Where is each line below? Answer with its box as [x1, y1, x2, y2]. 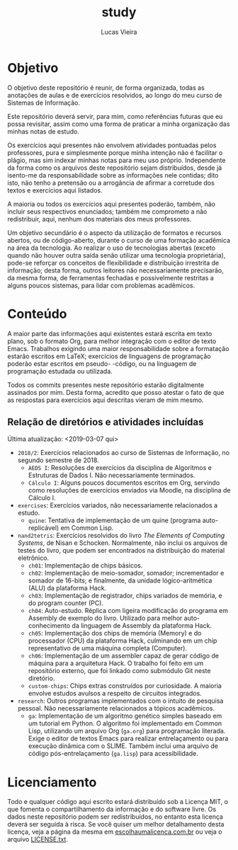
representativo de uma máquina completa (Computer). [28, 644, 188, 653]
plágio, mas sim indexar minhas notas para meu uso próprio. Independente [7, 156, 226, 164]
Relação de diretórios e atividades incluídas [7, 416, 204, 428]
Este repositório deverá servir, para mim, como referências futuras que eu [7, 112, 223, 120]
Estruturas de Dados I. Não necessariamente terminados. [28, 471, 195, 480]
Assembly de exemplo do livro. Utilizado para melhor [28, 614, 183, 623]
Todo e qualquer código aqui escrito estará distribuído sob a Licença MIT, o [7, 798, 229, 806]
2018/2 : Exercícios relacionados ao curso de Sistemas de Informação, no [17, 449, 230, 457]
